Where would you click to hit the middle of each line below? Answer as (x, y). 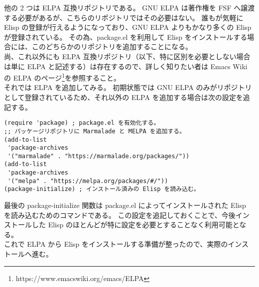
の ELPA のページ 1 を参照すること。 (63, 77)
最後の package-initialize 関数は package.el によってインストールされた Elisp (125, 205)
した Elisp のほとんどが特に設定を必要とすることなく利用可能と (135, 225)
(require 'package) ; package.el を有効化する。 (82, 123)
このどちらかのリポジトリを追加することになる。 (112, 47)
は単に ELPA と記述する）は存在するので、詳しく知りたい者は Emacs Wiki (126, 66)
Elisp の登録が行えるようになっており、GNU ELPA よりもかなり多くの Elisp (128, 27)
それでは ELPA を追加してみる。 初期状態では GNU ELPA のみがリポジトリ (128, 87)
